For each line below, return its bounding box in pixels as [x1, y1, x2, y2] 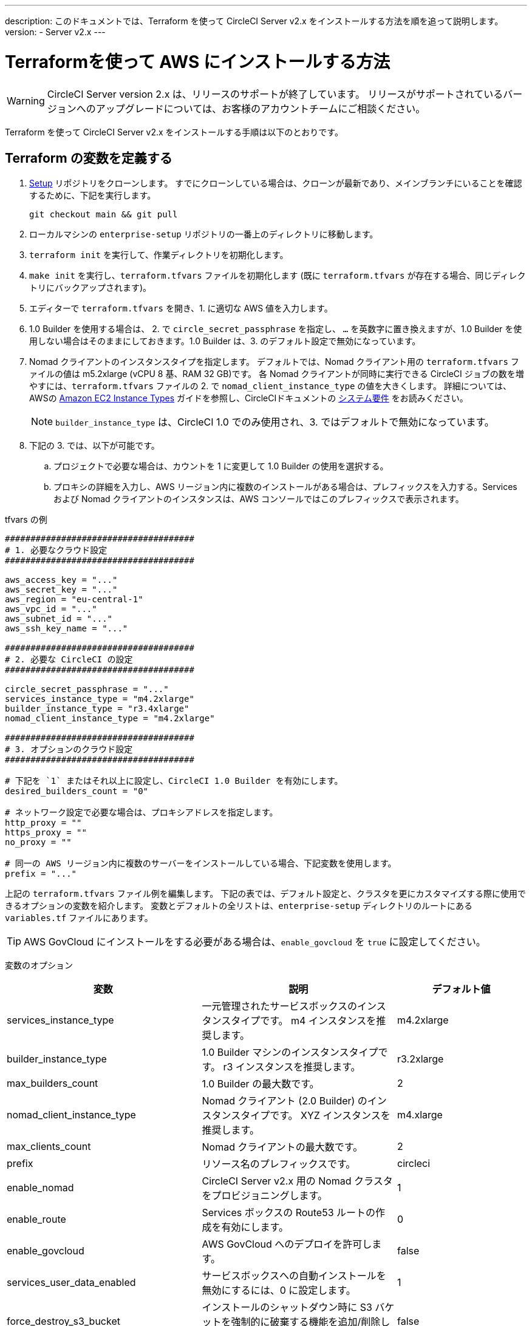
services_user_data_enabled [7, 1276, 136, 1289]
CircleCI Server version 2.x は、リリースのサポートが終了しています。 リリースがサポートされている [47, 87, 503, 100]
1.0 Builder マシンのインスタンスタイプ [202, 1046, 378, 1059]
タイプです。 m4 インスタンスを [231, 1015, 377, 1027]
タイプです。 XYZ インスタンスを [240, 1109, 390, 1122]
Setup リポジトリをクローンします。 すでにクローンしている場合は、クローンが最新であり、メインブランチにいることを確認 [29, 178, 522, 189]
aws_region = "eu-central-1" [5, 594, 143, 605]
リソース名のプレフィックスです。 [202, 1158, 356, 1171]
